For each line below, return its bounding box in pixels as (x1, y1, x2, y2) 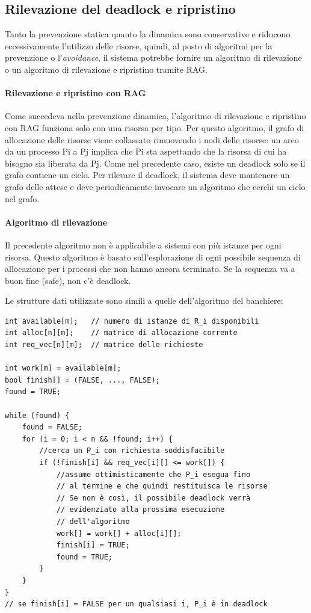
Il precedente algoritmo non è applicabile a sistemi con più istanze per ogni (5, 238, 282, 251)
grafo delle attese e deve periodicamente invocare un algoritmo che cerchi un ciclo (5, 180, 306, 193)
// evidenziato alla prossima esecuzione (56, 505, 225, 514)
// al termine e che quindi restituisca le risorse (56, 482, 268, 491)
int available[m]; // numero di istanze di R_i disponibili (5, 316, 259, 325)
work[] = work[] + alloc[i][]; (56, 529, 182, 538)
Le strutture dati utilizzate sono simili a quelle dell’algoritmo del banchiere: (5, 294, 283, 307)
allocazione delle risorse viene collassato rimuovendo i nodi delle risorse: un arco (5, 133, 299, 146)
